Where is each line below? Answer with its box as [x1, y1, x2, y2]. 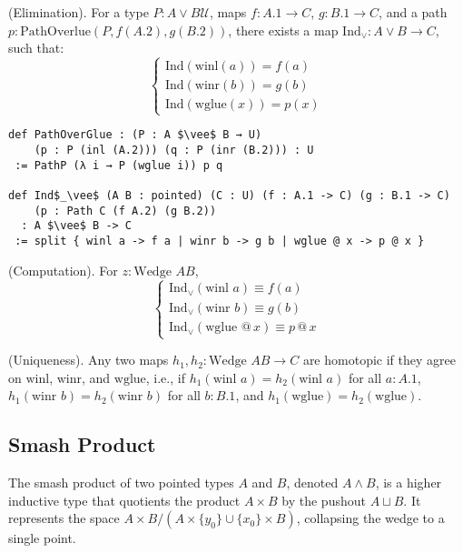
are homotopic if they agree [302, 350, 456, 369]
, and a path [379, 3, 448, 21]
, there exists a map [228, 20, 339, 39]
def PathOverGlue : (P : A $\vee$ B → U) [8, 128, 262, 142]
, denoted [286, 473, 339, 492]
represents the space [8, 508, 120, 528]
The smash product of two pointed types [8, 473, 234, 492]
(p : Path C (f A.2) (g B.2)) [34, 204, 217, 217]
